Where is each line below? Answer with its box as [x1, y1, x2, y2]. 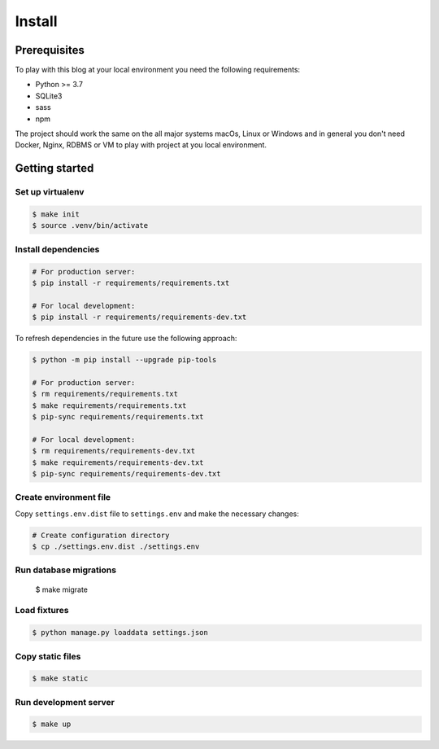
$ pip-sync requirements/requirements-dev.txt [32, 469, 221, 478]
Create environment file [15, 492, 111, 503]
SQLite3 [35, 90, 63, 101]
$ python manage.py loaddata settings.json [32, 628, 209, 637]
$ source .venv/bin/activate [32, 221, 149, 230]
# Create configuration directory [32, 530, 170, 540]
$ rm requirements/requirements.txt [32, 389, 179, 399]
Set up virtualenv [15, 186, 85, 198]
